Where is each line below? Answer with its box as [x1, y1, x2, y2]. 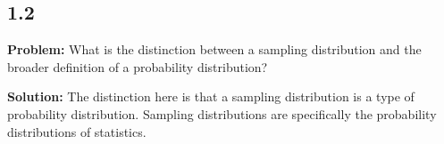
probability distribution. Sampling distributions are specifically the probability [7, 104, 437, 123]
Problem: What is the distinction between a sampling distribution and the [7, 40, 422, 59]
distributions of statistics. [7, 122, 147, 140]
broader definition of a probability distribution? [7, 57, 268, 76]
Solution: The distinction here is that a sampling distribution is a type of [7, 87, 415, 106]
